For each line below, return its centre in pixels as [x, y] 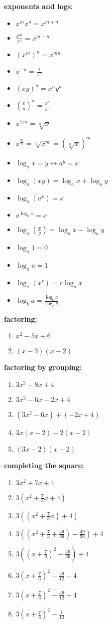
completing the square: [44, 465]
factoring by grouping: [43, 367]
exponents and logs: [39, 6]
